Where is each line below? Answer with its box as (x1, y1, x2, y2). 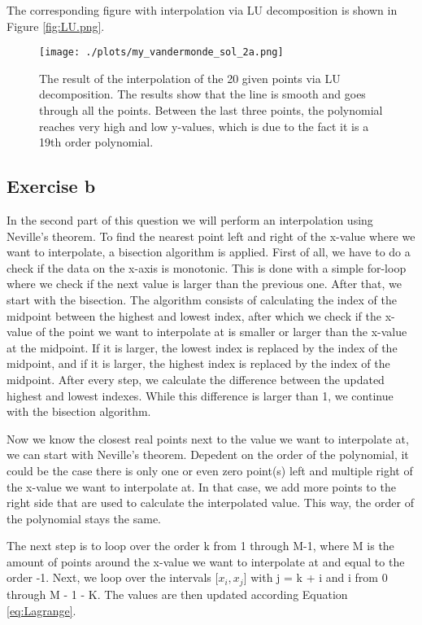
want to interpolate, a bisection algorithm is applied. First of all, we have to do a (7, 243, 411, 260)
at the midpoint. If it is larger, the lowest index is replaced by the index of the (7, 339, 398, 356)
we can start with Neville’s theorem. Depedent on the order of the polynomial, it (7, 446, 409, 463)
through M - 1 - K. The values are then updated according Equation (7, 585, 348, 602)
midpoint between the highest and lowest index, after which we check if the (7, 307, 381, 324)
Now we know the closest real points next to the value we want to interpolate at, (7, 430, 409, 447)
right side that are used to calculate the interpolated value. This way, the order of (7, 494, 414, 511)
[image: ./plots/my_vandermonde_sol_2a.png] (39, 46, 284, 59)
